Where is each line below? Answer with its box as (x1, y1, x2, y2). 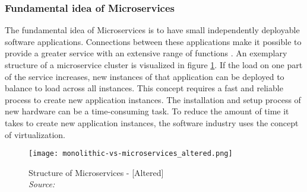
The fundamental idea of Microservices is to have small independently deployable (5, 24, 300, 36)
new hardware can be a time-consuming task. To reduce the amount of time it (5, 105, 289, 117)
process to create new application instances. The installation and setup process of (5, 93, 301, 105)
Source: (29, 178, 55, 190)
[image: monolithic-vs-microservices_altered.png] (29, 149, 233, 158)
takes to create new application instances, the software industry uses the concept (5, 116, 299, 129)
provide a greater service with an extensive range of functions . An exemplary (5, 47, 287, 59)
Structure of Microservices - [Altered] (29, 166, 164, 178)
